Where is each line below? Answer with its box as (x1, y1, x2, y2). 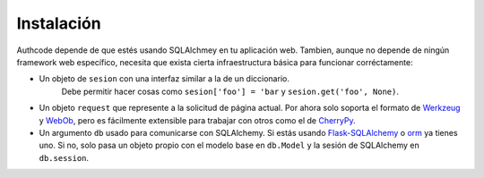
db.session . (39, 152, 90, 163)
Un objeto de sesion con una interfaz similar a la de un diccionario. (39, 73, 290, 84)
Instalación (16, 13, 102, 33)
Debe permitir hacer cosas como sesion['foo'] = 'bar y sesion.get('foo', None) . (61, 86, 399, 97)
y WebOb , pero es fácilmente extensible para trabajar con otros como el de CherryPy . (39, 114, 356, 125)
